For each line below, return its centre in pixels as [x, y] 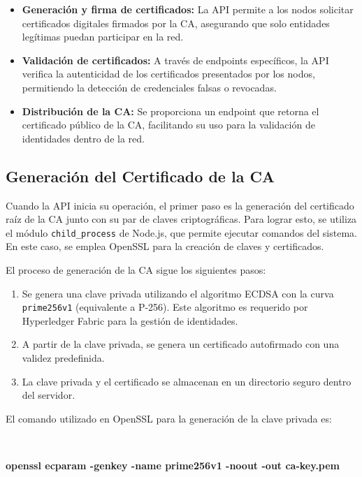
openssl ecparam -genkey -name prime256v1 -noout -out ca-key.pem [173, 465]
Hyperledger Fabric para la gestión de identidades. [130, 320]
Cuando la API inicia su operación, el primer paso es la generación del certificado [180, 205]
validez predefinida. [63, 358]
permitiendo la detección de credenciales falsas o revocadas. [149, 87]
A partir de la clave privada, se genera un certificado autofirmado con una [181, 344]
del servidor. [49, 395]
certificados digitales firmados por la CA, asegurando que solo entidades [176, 23]
